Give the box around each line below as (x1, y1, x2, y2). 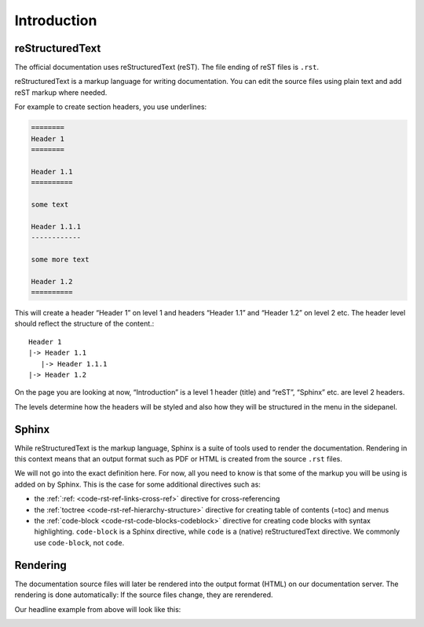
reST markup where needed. (14, 87, 108, 97)
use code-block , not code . (34, 538, 125, 547)
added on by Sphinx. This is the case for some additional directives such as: (14, 479, 261, 489)
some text (31, 200, 69, 209)
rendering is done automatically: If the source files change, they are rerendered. (14, 590, 273, 600)
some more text (31, 255, 90, 264)
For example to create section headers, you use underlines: (14, 102, 207, 111)
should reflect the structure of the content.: (14, 319, 155, 329)
